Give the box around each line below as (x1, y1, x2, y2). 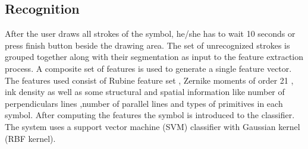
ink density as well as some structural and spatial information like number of (5, 85, 285, 98)
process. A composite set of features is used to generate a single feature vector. (5, 62, 292, 74)
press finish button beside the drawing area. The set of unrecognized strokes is (5, 39, 290, 51)
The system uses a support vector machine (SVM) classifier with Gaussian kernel (5, 120, 300, 132)
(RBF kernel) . (5, 132, 56, 144)
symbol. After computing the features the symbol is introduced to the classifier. (5, 109, 295, 121)
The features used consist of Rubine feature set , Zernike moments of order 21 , (5, 74, 294, 86)
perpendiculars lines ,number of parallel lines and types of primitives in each (5, 97, 283, 109)
